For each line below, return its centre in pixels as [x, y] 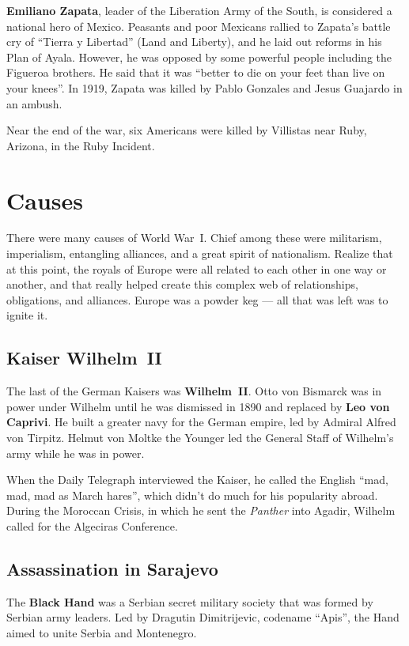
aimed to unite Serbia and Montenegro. [102, 632]
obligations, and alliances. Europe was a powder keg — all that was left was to [197, 299]
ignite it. [27, 315]
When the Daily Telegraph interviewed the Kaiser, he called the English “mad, [197, 480]
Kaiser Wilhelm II [84, 358]
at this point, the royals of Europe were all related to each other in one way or [197, 268]
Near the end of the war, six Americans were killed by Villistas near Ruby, [187, 130]
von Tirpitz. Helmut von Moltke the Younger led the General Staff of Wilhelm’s [200, 438]
